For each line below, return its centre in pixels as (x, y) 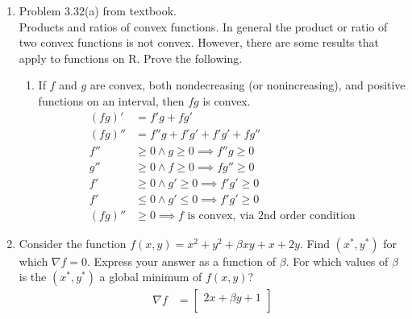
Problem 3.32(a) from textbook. (98, 10)
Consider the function (73, 243)
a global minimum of (151, 277)
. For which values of (337, 261)
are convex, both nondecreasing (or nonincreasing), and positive (248, 85)
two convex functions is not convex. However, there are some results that (199, 42)
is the (33, 277)
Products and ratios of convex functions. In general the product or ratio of (203, 26)
